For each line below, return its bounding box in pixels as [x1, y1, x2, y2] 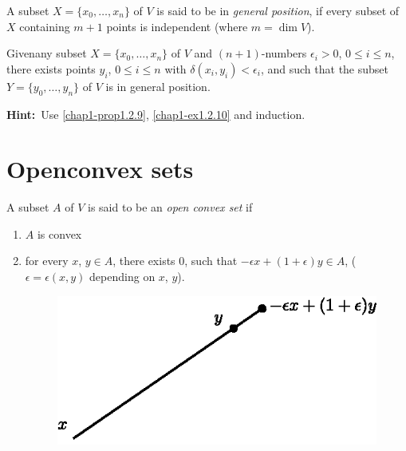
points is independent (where [106, 18, 248, 34]
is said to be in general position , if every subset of [156, 2, 400, 18]
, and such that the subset [260, 60, 389, 77]
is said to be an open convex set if [88, 199, 253, 216]
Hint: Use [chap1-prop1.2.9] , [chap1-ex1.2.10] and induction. [6, 105, 305, 122]
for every [25, 252, 69, 269]
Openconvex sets [6, 152, 194, 185]
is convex [37, 225, 82, 242]
